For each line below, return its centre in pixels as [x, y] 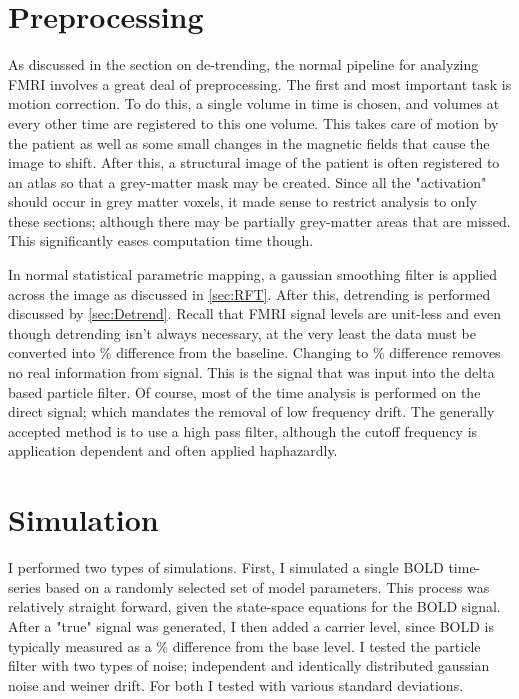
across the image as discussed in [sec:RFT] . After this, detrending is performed [249, 293]
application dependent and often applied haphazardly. [173, 450]
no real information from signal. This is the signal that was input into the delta [251, 372]
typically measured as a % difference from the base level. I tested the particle [244, 645]
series [24, 586]
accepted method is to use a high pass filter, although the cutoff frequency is [243, 430]
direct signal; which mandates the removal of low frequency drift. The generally [251, 411]
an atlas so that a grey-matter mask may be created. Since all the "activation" [247, 181]
